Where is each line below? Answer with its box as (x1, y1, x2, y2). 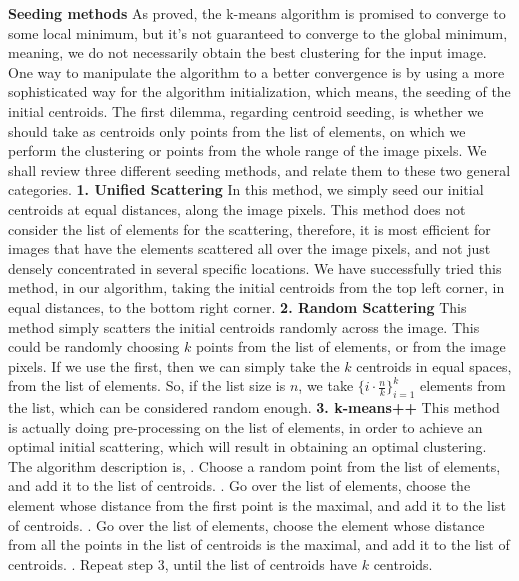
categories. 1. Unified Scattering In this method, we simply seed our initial (8, 179, 484, 200)
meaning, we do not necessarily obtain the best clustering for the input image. (8, 42, 487, 63)
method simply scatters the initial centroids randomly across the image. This (8, 316, 480, 337)
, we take (298, 375, 354, 396)
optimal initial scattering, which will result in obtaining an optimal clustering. (8, 436, 487, 457)
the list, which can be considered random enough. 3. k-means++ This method (8, 397, 500, 418)
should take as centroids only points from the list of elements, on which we (8, 120, 466, 141)
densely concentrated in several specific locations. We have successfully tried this (8, 257, 502, 278)
